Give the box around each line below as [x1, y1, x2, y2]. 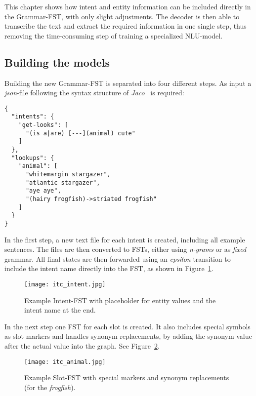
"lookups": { [11, 154, 54, 161]
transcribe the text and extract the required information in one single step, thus [4, 21, 247, 31]
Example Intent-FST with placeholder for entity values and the [24, 295, 216, 305]
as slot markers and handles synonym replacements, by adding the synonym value [4, 331, 252, 341]
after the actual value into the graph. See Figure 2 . [4, 341, 160, 351]
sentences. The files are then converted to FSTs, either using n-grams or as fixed [4, 244, 247, 254]
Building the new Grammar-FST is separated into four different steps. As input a [4, 78, 252, 88]
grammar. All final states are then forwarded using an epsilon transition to [4, 253, 231, 264]
